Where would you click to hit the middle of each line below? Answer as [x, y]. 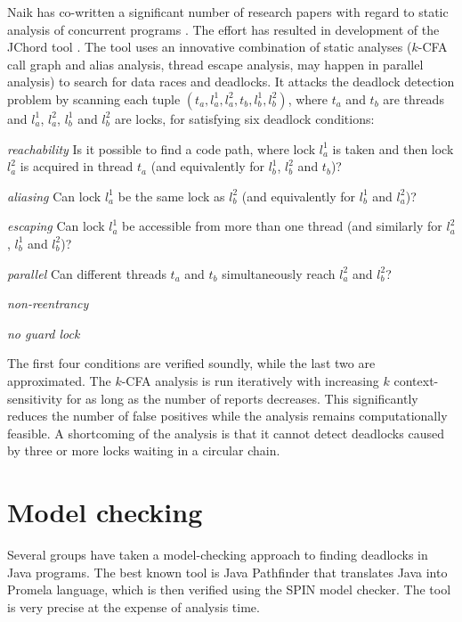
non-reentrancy [48, 303]
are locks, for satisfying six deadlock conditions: [244, 118]
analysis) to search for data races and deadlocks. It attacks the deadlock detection [231, 82]
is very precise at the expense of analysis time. [134, 606]
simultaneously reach [279, 273]
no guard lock [44, 333]
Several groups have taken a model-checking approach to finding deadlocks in [218, 554]
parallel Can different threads [87, 273]
